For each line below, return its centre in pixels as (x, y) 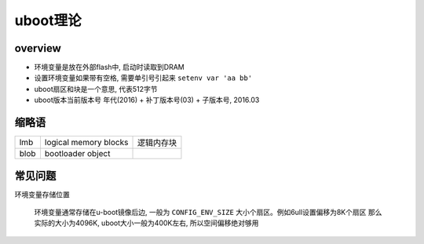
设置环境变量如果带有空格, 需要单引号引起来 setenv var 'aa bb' (143, 78)
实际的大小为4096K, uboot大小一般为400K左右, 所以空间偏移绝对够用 (146, 223)
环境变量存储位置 (42, 194)
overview (38, 48)
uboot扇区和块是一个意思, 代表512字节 (96, 89)
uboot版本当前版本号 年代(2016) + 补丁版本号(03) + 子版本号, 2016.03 (147, 100)
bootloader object (77, 154)
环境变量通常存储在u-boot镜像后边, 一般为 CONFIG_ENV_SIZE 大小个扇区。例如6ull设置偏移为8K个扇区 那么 (208, 213)
